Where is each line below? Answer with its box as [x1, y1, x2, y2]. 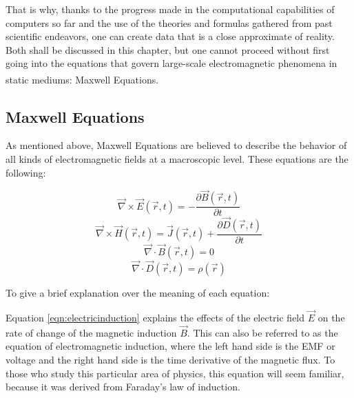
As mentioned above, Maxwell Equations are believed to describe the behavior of [6, 138, 347, 152]
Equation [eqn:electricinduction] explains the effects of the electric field [6, 310, 305, 324]
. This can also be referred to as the [187, 325, 338, 339]
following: [6, 165, 46, 179]
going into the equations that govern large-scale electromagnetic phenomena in [6, 56, 337, 70]
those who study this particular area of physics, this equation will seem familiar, [6, 366, 344, 380]
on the [317, 310, 345, 324]
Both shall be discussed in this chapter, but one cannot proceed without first [6, 42, 330, 57]
